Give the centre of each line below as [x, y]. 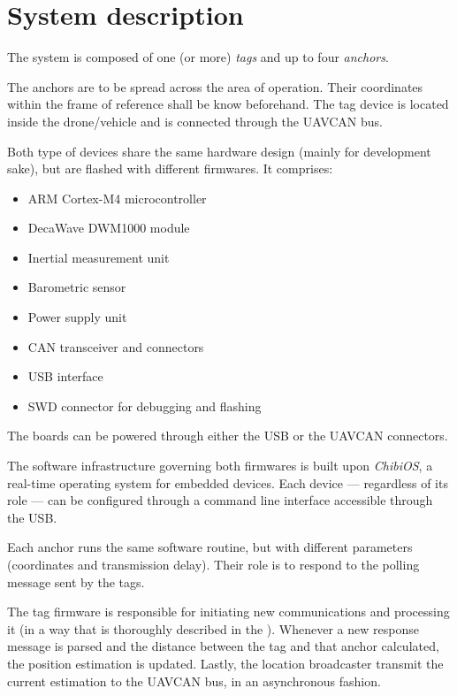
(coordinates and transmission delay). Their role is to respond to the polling [213, 564]
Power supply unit [77, 317]
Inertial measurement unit [99, 257]
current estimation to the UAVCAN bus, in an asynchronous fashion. [194, 681]
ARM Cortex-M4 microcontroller [117, 198]
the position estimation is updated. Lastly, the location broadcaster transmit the [225, 663]
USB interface [65, 376]
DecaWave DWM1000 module [109, 228]
